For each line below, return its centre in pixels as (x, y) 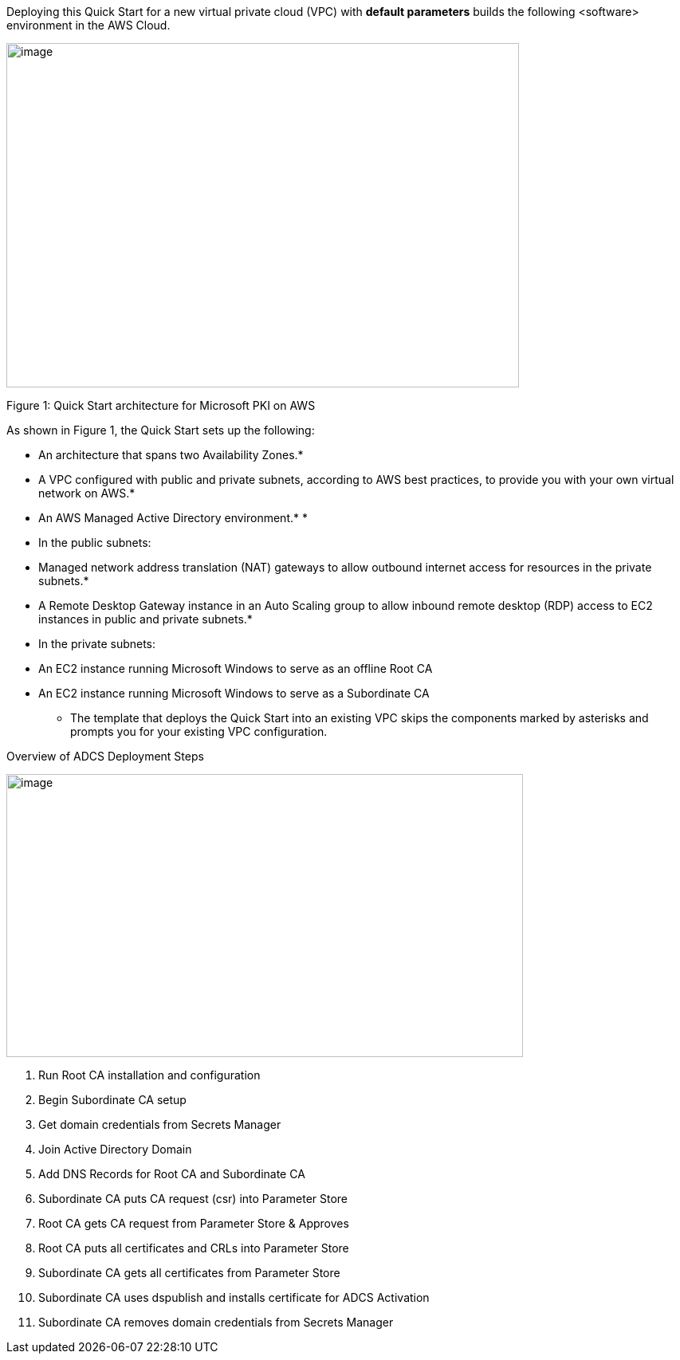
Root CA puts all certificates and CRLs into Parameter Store (194, 1248)
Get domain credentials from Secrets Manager (160, 1124)
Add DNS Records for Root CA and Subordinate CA (172, 1174)
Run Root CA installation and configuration (149, 1075)
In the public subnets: (95, 542)
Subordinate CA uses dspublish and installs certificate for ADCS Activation (234, 1297)
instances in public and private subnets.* (145, 619)
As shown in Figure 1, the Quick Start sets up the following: (161, 430)
